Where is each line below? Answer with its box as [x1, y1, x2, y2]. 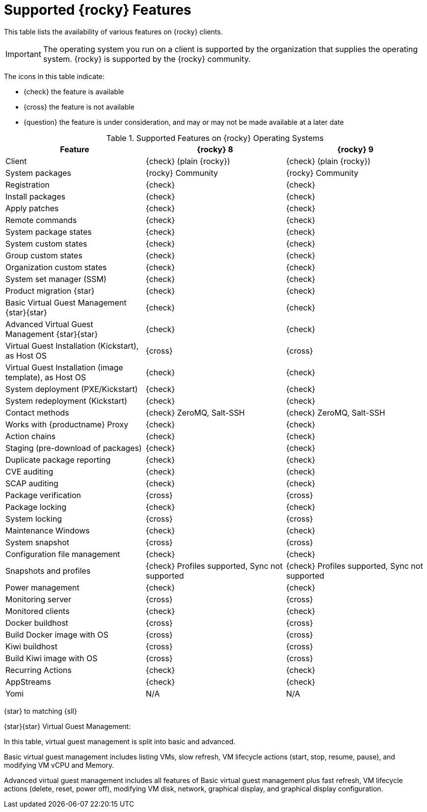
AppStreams [5, 676, 51, 687]
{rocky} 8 [197, 144, 233, 154]
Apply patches [5, 203, 59, 213]
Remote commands [5, 215, 77, 225]
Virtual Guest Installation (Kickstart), [5, 340, 139, 351]
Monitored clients [5, 606, 70, 616]
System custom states [5, 238, 87, 249]
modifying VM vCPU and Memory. [4, 760, 114, 769]
